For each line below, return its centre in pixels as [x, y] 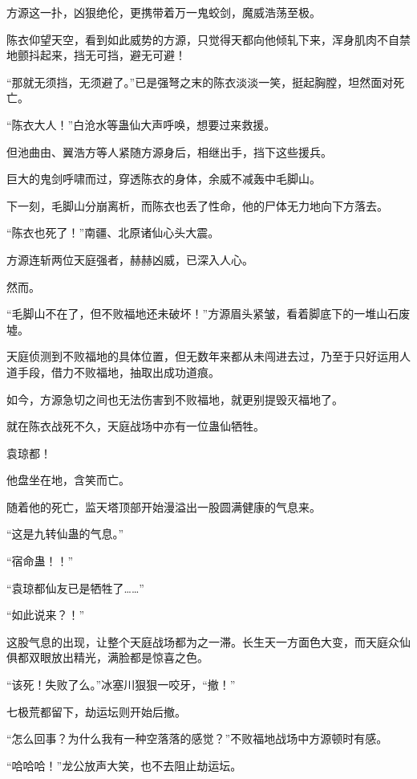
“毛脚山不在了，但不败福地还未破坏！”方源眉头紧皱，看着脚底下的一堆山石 [203, 314]
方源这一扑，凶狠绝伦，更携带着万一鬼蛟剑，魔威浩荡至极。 [164, 12]
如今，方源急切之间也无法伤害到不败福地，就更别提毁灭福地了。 [175, 399]
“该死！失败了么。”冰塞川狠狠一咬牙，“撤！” [121, 685]
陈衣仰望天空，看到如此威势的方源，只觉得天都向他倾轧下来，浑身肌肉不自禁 [208, 39]
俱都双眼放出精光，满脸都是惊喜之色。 [107, 657]
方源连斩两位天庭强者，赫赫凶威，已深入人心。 [130, 259]
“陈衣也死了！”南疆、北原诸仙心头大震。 [113, 232]
